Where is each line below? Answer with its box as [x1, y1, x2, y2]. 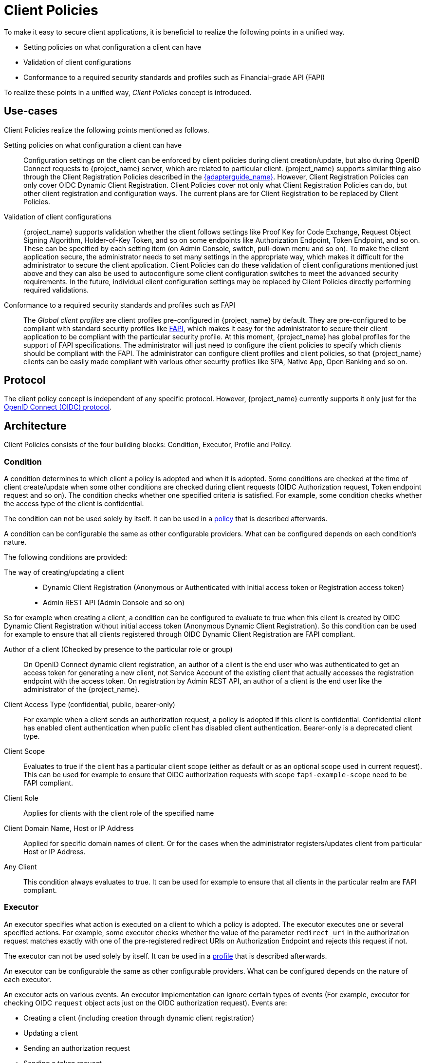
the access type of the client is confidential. [4, 499, 144, 508]
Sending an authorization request [23, 1043, 130, 1052]
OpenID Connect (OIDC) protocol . [4, 403, 111, 412]
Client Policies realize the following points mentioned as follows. [4, 125, 209, 134]
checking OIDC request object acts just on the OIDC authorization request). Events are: [4, 998, 287, 1007]
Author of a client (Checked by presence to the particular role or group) [4, 645, 233, 654]
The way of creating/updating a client [4, 568, 124, 577]
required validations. [23, 285, 89, 294]
